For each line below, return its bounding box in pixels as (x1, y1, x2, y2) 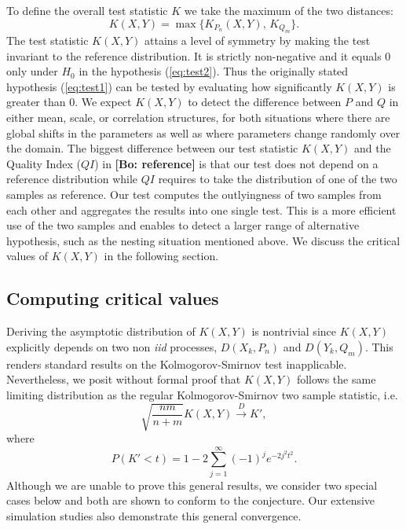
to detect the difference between (188, 94, 342, 110)
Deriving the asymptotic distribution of (6, 323, 196, 340)
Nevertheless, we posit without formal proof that (6, 371, 241, 388)
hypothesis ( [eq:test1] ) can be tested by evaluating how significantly (6, 78, 332, 94)
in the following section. (104, 248, 219, 264)
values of (6, 248, 48, 264)
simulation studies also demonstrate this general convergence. (6, 507, 302, 523)
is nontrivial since (251, 323, 336, 340)
